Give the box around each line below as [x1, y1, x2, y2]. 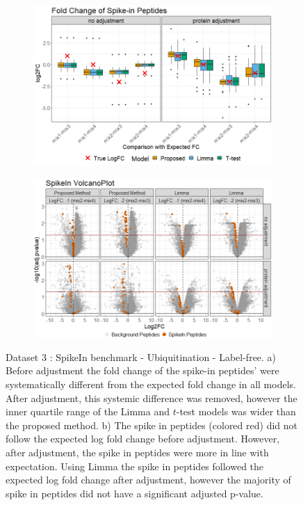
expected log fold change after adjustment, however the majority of [6, 472, 291, 487]
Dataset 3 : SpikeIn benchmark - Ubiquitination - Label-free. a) [6, 349, 277, 364]
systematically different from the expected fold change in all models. [6, 377, 296, 392]
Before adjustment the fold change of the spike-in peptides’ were [6, 363, 279, 378]
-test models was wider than [176, 404, 296, 419]
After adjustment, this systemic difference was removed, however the [6, 390, 297, 405]
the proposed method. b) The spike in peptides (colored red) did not [6, 417, 297, 432]
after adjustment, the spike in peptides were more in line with [6, 445, 269, 459]
